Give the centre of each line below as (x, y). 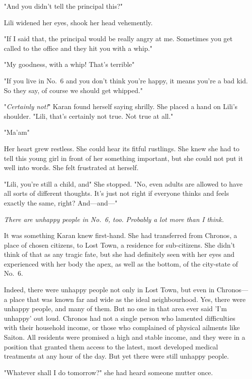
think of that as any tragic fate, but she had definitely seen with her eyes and (119, 254)
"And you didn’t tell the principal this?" (63, 6)
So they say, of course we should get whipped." (73, 90)
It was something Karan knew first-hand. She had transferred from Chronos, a (121, 235)
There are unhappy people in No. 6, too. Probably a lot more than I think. (114, 219)
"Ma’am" (17, 132)
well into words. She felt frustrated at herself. (71, 167)
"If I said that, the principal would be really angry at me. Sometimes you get (118, 39)
